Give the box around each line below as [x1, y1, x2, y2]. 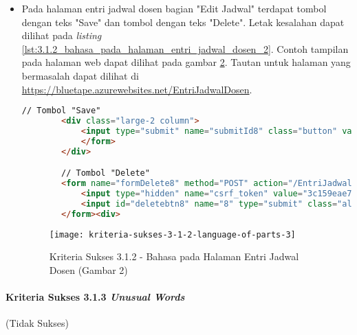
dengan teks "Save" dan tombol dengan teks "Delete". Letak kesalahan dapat [21, 14, 345, 29]
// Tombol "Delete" [61, 168, 150, 178]
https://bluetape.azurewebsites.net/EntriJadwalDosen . [21, 82, 252, 96]
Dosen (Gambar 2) [49, 262, 128, 277]
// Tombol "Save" [21, 106, 101, 116]
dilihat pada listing [21, 28, 102, 43]
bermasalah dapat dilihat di [21, 68, 139, 82]
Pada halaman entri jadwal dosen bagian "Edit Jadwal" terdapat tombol [21, 1, 327, 15]
